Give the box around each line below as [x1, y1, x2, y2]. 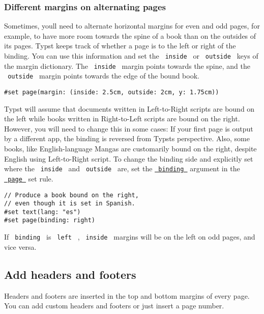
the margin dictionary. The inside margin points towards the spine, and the [4, 60, 250, 71]
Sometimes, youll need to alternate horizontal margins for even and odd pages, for [4, 20, 260, 31]
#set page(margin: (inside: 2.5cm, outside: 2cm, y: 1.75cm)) [4, 88, 219, 96]
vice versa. [4, 241, 37, 252]
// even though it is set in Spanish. [4, 200, 135, 207]
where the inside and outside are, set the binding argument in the [4, 163, 240, 174]
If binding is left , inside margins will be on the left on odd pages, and [4, 231, 255, 242]
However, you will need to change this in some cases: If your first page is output [4, 123, 253, 134]
